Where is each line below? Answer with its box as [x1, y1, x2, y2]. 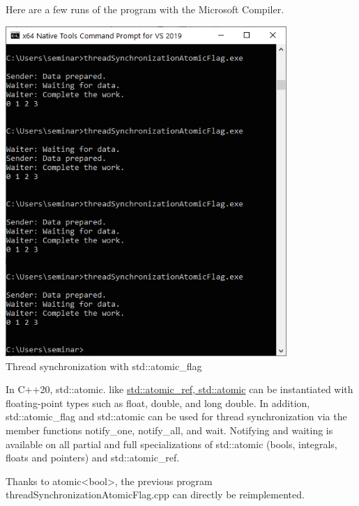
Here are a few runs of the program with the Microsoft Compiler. [6, 2, 284, 16]
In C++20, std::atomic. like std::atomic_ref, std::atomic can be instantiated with [6, 382, 353, 397]
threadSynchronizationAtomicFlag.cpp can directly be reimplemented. [6, 487, 305, 502]
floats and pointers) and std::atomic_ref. [6, 450, 180, 465]
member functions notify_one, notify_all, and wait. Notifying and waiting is [6, 423, 333, 438]
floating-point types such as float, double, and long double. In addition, [6, 395, 310, 410]
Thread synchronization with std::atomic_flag [6, 358, 202, 373]
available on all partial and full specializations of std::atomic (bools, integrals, [6, 436, 337, 451]
